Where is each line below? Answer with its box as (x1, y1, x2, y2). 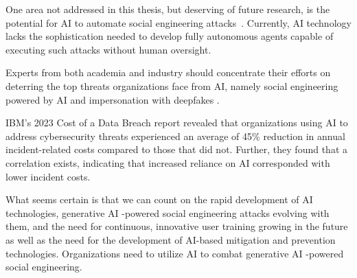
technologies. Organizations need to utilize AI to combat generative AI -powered (5, 246, 344, 260)
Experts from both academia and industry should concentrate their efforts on (5, 65, 331, 80)
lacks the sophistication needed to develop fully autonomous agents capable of (5, 29, 334, 43)
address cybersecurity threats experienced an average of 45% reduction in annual (5, 128, 345, 143)
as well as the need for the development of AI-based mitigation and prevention (5, 232, 336, 246)
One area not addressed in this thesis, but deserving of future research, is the (5, 2, 330, 16)
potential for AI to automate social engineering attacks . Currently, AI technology (5, 15, 352, 30)
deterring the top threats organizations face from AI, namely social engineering (5, 78, 338, 93)
